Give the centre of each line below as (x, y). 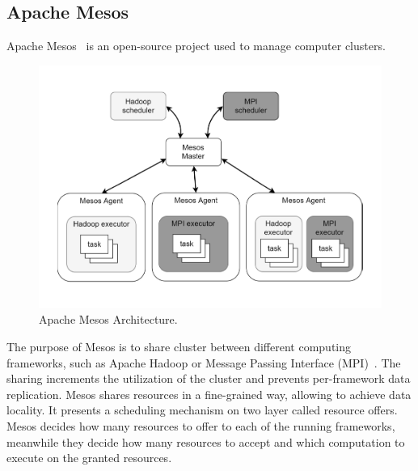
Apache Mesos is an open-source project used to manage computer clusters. (196, 46)
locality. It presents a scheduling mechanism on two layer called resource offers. (202, 410)
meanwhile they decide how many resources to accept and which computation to (206, 441)
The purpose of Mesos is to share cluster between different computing (179, 347)
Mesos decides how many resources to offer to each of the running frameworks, (201, 426)
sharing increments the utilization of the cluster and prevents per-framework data (209, 378)
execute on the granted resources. (89, 458)
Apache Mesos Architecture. (108, 319)
